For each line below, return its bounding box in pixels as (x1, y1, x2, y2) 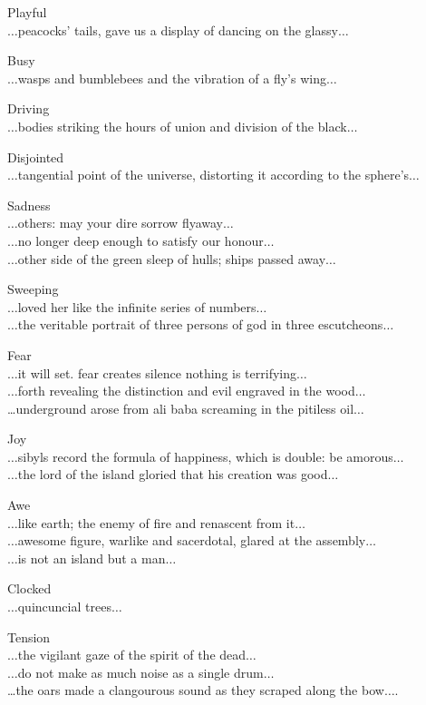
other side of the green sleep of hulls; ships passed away (17, 249, 326, 268)
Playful (7, 3, 47, 21)
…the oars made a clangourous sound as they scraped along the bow (7, 681, 384, 700)
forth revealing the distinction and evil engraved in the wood (17, 381, 355, 400)
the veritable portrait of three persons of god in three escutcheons (17, 315, 383, 334)
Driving (7, 99, 50, 118)
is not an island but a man (17, 548, 166, 567)
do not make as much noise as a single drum (17, 662, 264, 681)
